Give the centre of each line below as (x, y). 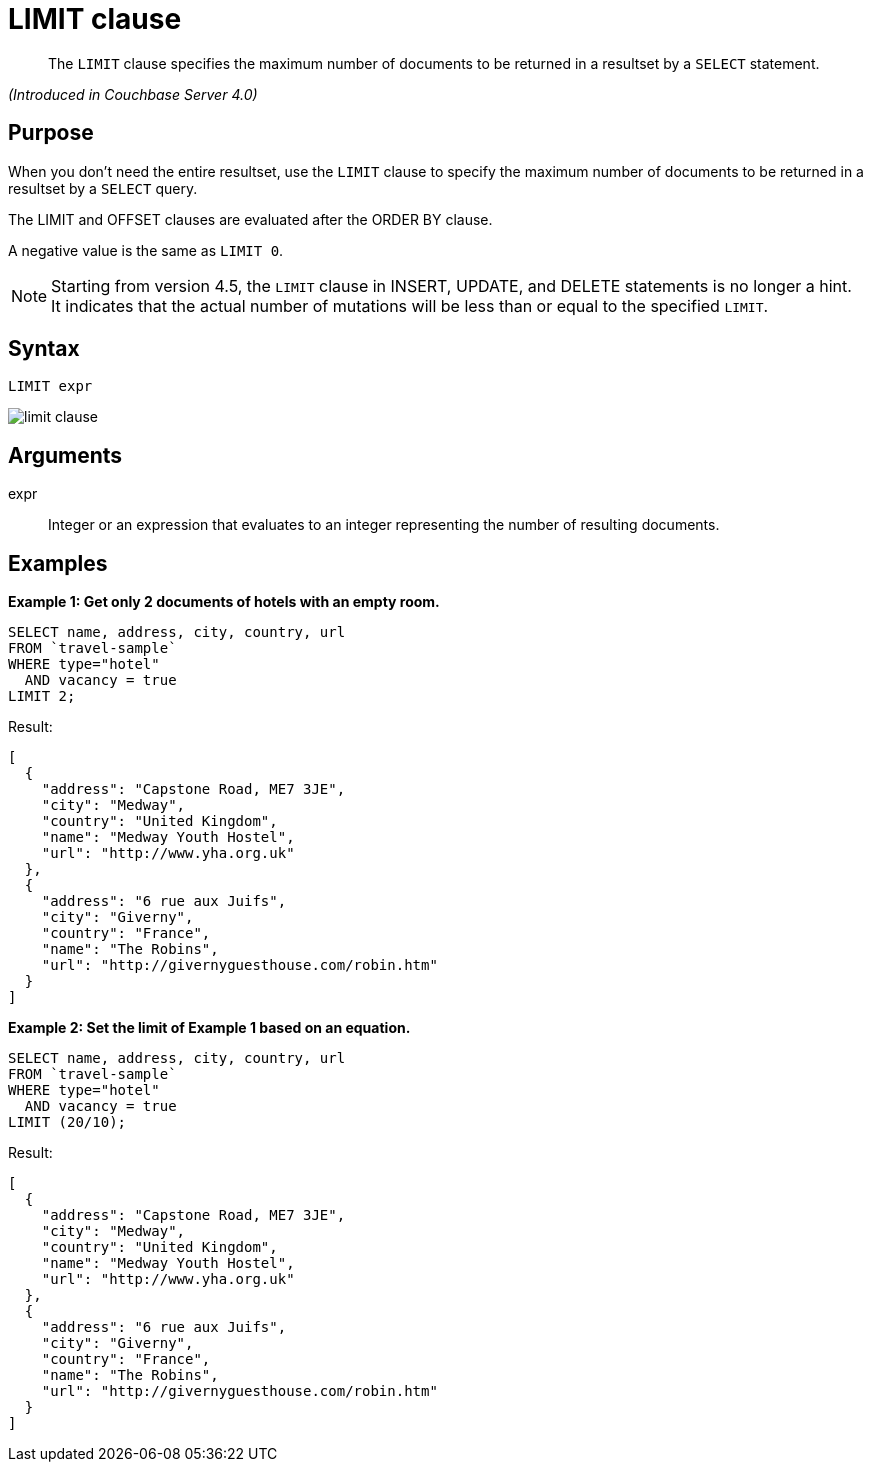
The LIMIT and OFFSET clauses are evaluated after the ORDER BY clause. (250, 219)
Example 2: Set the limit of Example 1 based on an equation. (209, 1028)
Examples (58, 563)
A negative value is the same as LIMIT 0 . (146, 250)
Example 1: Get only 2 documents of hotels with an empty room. (224, 602)
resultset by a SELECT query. (103, 188)
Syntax (44, 349)
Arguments (65, 455)
